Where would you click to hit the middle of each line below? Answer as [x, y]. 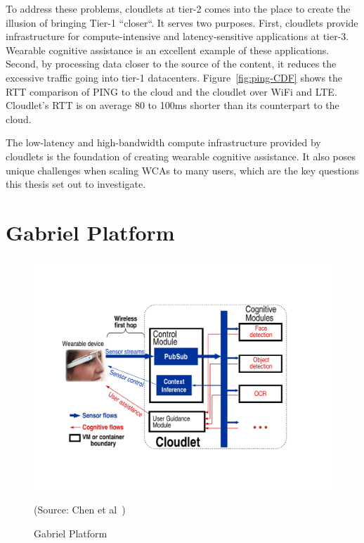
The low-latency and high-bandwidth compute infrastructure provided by [163, 142]
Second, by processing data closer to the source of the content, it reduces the [171, 64]
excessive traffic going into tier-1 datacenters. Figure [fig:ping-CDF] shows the [174, 77]
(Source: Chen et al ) [80, 509]
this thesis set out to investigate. [76, 184]
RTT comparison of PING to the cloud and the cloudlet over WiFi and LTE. [171, 91]
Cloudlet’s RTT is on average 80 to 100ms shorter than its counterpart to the [173, 105]
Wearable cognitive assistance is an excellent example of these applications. [168, 50]
